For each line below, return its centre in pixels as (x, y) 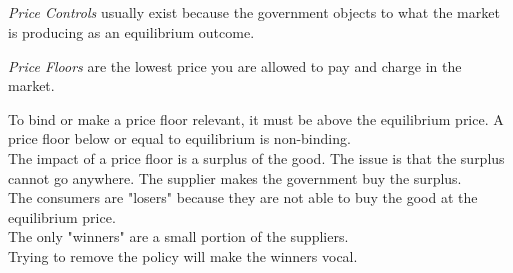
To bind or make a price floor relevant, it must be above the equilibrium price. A (256, 118)
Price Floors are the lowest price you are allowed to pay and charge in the (235, 65)
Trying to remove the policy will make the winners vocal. (183, 255)
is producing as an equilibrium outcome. (131, 31)
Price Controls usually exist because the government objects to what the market (254, 12)
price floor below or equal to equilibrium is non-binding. (179, 138)
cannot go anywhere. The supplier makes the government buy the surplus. (235, 177)
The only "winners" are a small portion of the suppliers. (178, 236)
